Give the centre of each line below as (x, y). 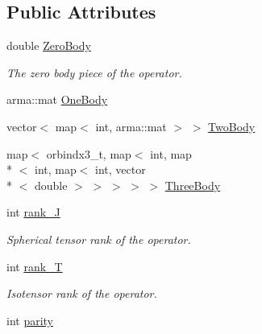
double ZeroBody (49, 45)
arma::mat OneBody (57, 99)
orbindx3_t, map (89, 153)
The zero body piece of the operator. (94, 72)
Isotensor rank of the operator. (82, 293)
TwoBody (232, 126)
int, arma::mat (131, 126)
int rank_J (33, 212)
